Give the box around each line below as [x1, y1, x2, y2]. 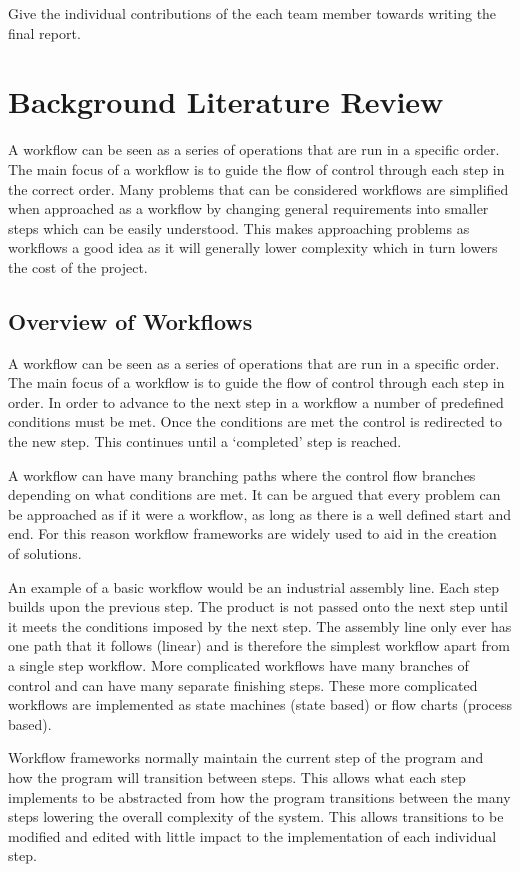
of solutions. [8, 543, 82, 564]
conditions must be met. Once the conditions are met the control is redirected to [8, 411, 502, 432]
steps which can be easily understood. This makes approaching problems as [8, 217, 470, 238]
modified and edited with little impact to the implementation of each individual [8, 825, 497, 846]
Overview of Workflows [8, 305, 253, 336]
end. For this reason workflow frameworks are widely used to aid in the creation [8, 523, 497, 544]
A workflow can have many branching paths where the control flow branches [8, 464, 476, 485]
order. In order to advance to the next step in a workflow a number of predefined [8, 391, 504, 412]
